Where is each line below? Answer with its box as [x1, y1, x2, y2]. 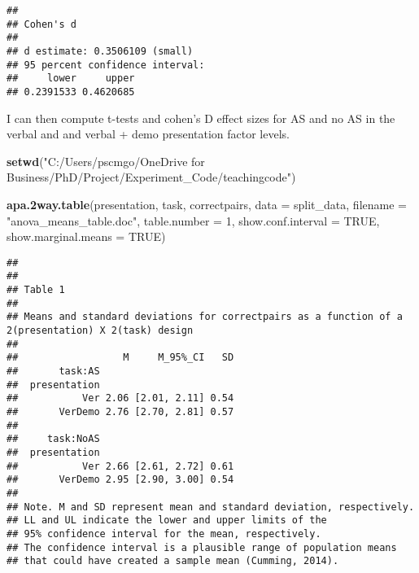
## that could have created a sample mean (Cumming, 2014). [7, 555, 339, 567]
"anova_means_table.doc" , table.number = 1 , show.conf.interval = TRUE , [7, 212, 380, 229]
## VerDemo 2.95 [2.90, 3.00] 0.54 [7, 474, 234, 486]
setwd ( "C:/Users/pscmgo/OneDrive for [7, 152, 205, 169]
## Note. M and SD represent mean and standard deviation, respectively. [7, 501, 415, 513]
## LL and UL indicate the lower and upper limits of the [7, 514, 327, 527]
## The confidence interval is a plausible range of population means [7, 541, 397, 553]
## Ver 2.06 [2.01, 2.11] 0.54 [7, 392, 234, 405]
